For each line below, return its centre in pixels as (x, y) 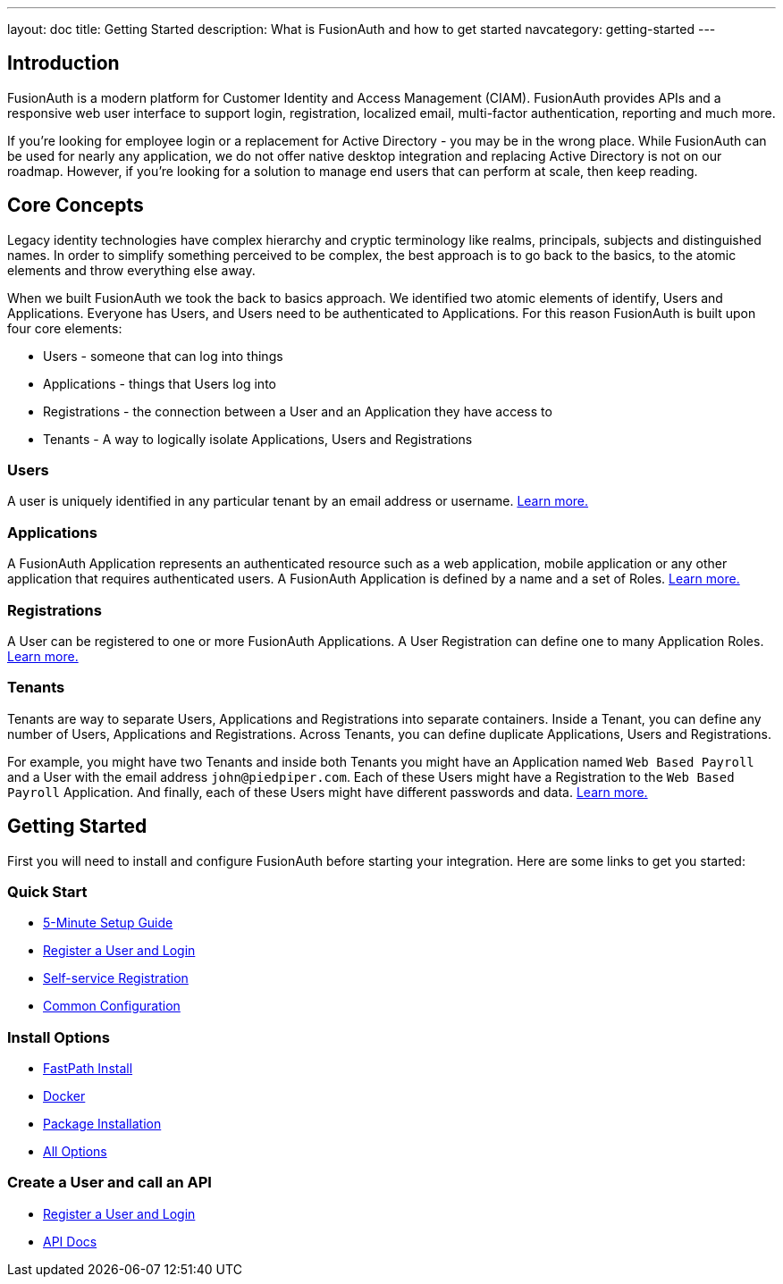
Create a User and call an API (109, 1183)
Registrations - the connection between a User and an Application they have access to (298, 411)
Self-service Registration (116, 978)
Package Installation (102, 1124)
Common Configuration (112, 1006)
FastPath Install (88, 1069)
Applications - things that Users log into (160, 383)
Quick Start (47, 891)
